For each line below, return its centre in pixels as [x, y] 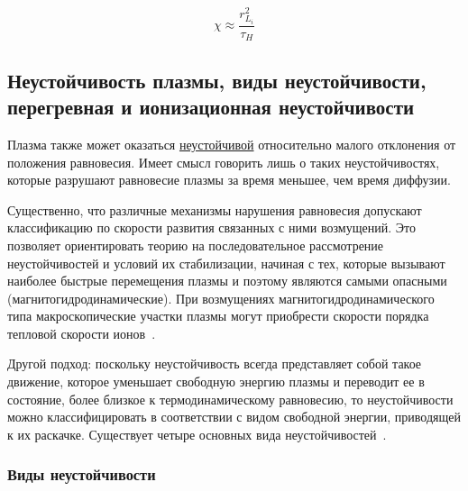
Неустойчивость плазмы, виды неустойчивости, [217, 80]
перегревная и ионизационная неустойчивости [211, 107]
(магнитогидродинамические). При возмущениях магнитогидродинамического [221, 298]
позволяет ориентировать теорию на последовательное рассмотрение [196, 245]
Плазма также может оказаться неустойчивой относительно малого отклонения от [232, 144]
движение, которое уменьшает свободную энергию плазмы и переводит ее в [216, 382]
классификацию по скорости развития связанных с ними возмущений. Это [211, 227]
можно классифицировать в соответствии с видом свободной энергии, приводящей [234, 417]
